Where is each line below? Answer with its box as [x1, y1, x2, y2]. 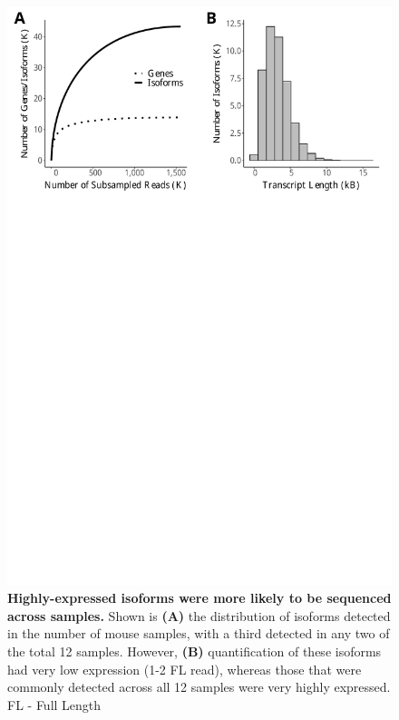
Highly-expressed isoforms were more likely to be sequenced [7, 588, 392, 607]
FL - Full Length [7, 695, 102, 714]
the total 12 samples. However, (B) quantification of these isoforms [7, 641, 382, 660]
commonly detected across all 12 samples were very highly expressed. [7, 677, 391, 696]
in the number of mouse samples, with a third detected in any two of [7, 624, 390, 643]
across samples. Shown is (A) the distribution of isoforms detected [7, 606, 391, 625]
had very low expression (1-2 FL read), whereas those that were [7, 659, 362, 678]
